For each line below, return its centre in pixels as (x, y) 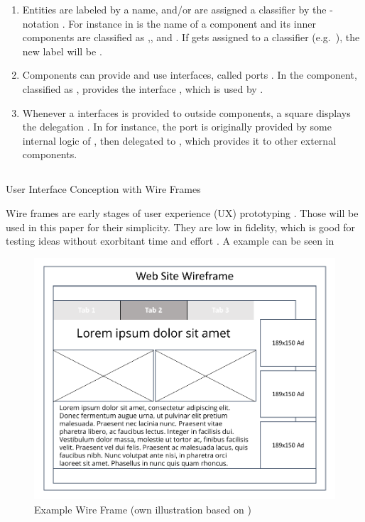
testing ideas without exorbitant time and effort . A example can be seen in (170, 241)
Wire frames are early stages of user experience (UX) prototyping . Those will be (182, 212)
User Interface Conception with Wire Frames (103, 189)
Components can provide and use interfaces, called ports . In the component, (190, 75)
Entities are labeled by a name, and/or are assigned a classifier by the (174, 9)
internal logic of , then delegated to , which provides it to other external (179, 140)
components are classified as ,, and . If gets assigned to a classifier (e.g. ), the (191, 37)
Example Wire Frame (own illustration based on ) (143, 509)
